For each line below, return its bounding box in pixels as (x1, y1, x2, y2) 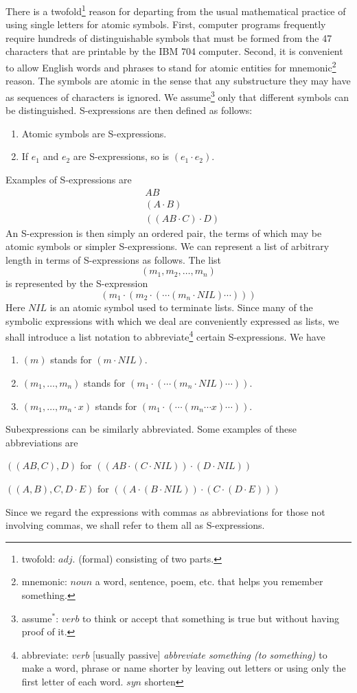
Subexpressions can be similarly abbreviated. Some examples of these (5, 422, 297, 436)
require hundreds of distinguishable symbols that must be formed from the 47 (5, 30, 332, 45)
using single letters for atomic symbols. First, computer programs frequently (5, 17, 326, 32)
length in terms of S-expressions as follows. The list (5, 252, 222, 266)
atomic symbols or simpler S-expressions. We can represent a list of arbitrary (5, 239, 330, 253)
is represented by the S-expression (5, 276, 148, 291)
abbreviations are (5, 435, 78, 449)
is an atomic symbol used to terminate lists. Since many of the (49, 299, 313, 314)
